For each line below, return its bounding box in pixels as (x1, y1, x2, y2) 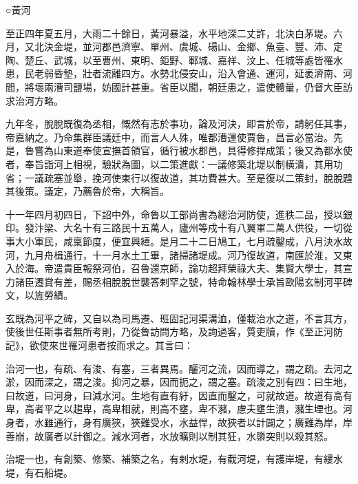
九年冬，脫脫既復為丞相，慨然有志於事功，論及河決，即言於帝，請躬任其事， (6, 116, 352, 131)
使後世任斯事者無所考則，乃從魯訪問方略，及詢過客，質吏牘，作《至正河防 (6, 324, 343, 339)
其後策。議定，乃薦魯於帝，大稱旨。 (6, 184, 169, 198)
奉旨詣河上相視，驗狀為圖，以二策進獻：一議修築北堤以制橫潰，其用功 (24, 156, 343, 171)
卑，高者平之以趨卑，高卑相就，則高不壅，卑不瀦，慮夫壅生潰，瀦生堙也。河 (6, 401, 352, 416)
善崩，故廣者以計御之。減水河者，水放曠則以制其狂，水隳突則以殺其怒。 (6, 428, 333, 443)
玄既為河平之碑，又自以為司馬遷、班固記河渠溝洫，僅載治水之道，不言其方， (6, 311, 352, 325)
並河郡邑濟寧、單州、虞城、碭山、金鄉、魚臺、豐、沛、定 (82, 39, 343, 54)
